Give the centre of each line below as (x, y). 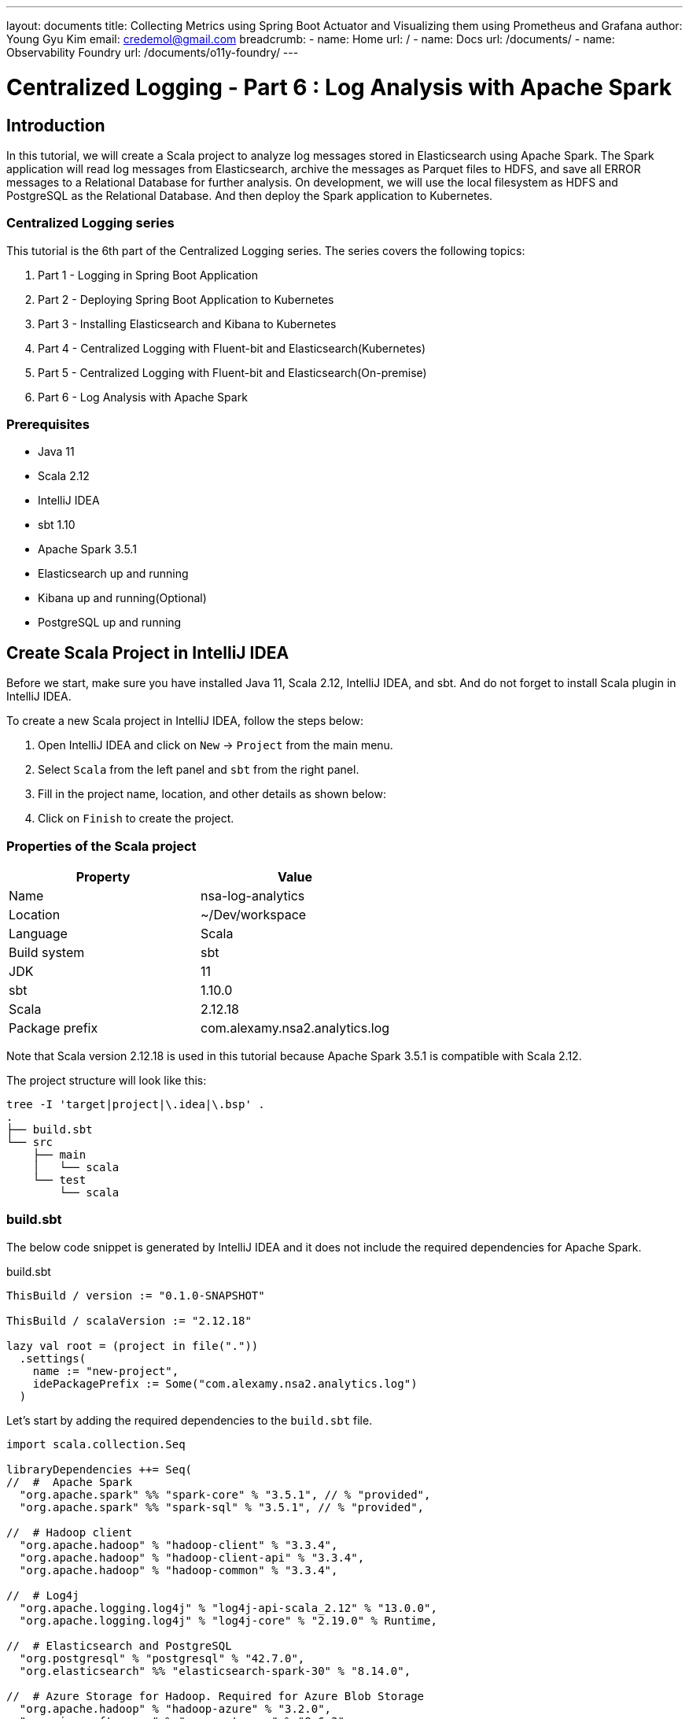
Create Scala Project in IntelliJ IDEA (148, 652)
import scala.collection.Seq (96, 1444)
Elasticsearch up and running (113, 574)
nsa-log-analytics (253, 896)
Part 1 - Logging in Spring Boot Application (148, 275)
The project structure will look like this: (107, 1081)
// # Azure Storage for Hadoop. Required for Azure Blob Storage (216, 1696)
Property (103, 877)
